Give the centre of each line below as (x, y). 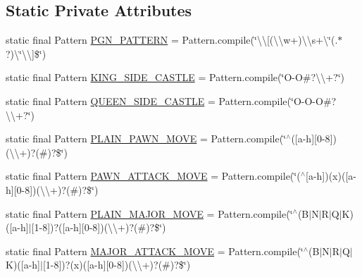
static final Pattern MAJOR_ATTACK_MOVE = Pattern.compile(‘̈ (155, 251)
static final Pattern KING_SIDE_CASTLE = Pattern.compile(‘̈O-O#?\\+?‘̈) (175, 77)
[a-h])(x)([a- (331, 176)
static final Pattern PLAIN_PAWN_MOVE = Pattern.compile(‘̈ (146, 138)
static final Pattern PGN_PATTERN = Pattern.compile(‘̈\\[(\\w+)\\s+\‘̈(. (172, 40)
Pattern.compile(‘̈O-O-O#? (277, 100)
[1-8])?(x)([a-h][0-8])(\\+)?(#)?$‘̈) (117, 265)
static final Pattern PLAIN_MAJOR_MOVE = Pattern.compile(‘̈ (149, 213)
